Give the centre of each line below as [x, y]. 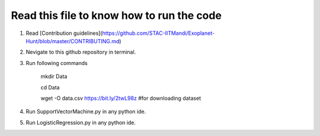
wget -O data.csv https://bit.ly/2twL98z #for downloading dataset [121, 98]
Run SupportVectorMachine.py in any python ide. [86, 112]
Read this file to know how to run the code [116, 15]
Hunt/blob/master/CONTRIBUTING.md [73, 41]
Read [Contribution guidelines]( [64, 33]
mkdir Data [54, 76]
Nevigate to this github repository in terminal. [81, 52]
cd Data [50, 87]
